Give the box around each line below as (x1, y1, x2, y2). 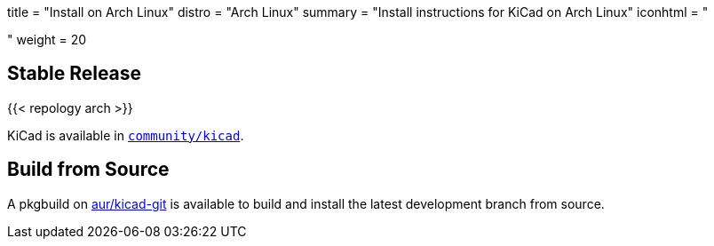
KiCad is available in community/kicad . (7, 127, 244, 143)
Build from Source (7, 158, 170, 181)
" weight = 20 (7, 32, 87, 47)
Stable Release (7, 62, 142, 85)
